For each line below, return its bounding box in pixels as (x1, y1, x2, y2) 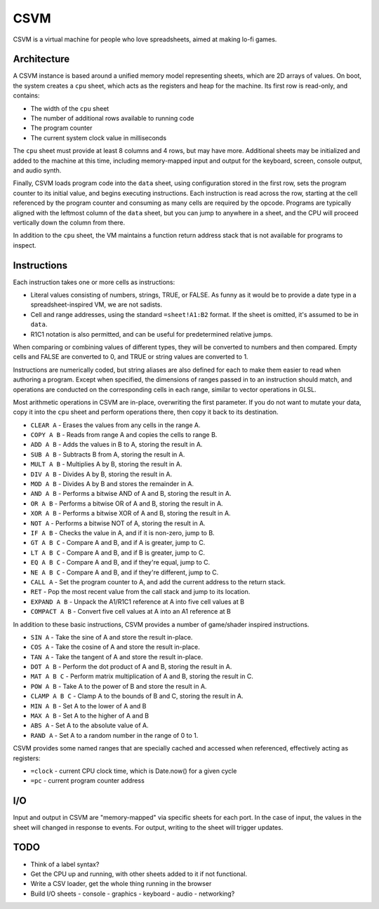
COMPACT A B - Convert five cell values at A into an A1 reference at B (30, 607, 231, 616)
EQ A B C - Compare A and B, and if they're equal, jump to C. (30, 558, 211, 567)
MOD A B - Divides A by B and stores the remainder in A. (30, 480, 194, 488)
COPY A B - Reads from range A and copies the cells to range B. (30, 431, 218, 439)
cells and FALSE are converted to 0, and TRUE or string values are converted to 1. (13, 353, 248, 361)
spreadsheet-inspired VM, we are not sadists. (30, 300, 163, 309)
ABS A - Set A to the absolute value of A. (30, 721, 149, 729)
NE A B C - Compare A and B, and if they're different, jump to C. (30, 568, 219, 577)
